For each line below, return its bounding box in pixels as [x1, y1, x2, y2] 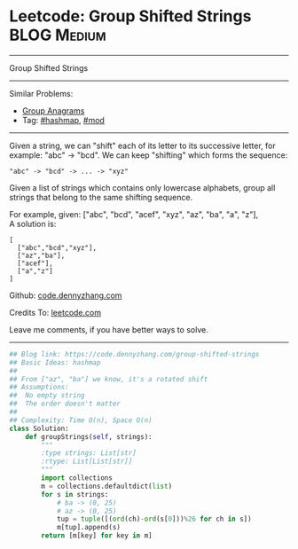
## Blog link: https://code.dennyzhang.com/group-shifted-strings [9, 349, 260, 358]
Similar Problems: [9, 88, 74, 98]
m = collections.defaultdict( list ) [41, 482, 173, 490]
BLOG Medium [9, 25, 106, 45]
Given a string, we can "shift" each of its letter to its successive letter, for [9, 140, 277, 151]
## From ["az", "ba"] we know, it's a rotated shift [9, 374, 208, 383]
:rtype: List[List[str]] [41, 457, 133, 467]
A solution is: [9, 218, 57, 229]
